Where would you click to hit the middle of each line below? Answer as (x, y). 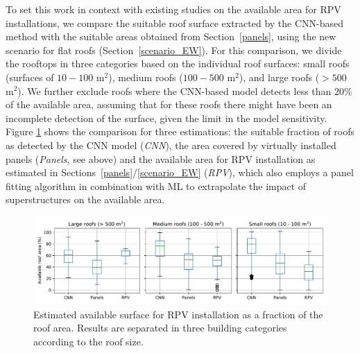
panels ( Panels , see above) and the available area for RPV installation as (161, 158)
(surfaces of (30, 77)
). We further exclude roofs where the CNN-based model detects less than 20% (185, 91)
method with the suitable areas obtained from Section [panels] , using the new (171, 36)
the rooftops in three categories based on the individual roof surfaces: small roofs (178, 63)
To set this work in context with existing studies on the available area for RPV (173, 9)
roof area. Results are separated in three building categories (160, 328)
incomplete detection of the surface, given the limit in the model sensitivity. (166, 118)
